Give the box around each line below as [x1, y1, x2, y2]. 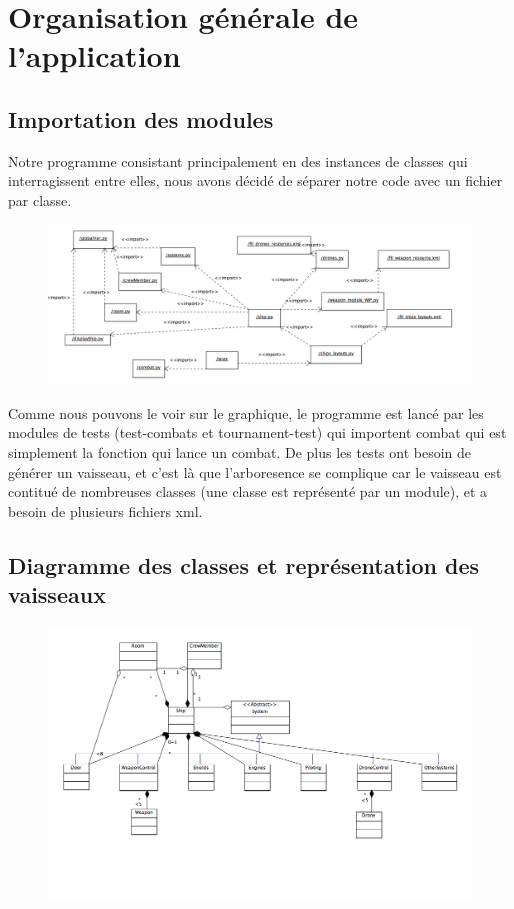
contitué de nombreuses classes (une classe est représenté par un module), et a [8, 481, 488, 502]
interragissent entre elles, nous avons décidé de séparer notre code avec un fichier [8, 170, 503, 191]
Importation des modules [8, 103, 274, 134]
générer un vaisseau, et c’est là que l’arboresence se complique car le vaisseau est [8, 461, 502, 482]
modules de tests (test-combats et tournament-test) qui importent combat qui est [8, 422, 507, 443]
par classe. [8, 189, 72, 210]
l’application [8, 35, 181, 76]
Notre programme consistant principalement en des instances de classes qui [8, 150, 468, 171]
